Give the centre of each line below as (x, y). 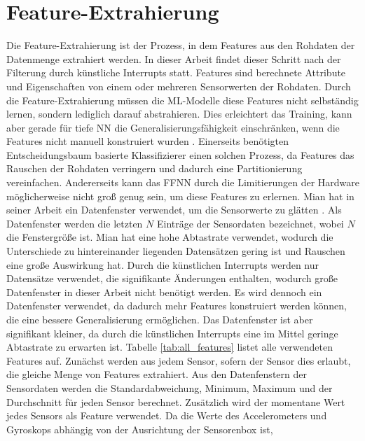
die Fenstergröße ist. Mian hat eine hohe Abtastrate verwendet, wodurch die (170, 237)
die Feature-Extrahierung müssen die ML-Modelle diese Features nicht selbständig (182, 100)
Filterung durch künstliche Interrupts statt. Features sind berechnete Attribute (176, 72)
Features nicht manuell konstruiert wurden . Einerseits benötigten (148, 141)
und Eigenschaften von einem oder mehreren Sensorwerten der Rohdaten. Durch (179, 86)
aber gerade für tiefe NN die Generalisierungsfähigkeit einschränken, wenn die (173, 127)
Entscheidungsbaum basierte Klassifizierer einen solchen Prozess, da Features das (180, 154)
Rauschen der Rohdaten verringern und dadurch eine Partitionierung (154, 168)
